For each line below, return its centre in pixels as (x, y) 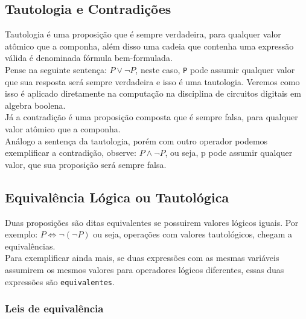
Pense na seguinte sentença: (56, 69)
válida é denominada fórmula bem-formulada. (89, 58)
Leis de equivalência (54, 308)
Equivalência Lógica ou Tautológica (117, 197)
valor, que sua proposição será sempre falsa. (86, 164)
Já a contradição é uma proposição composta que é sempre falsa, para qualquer (151, 117)
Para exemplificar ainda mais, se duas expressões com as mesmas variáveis (142, 258)
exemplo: (21, 234)
